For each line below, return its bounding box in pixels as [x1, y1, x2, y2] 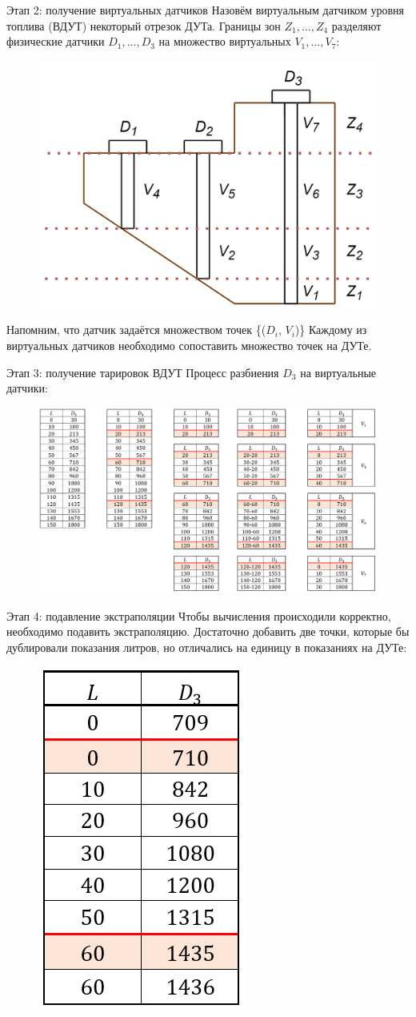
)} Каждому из [294, 321, 367, 338]
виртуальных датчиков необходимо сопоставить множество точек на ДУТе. [6, 337, 372, 354]
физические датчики [6, 33, 105, 50]
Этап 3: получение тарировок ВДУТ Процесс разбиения [6, 364, 279, 380]
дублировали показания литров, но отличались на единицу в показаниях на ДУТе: [6, 638, 407, 655]
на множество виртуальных [158, 33, 291, 50]
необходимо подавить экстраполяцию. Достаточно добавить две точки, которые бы [6, 623, 410, 640]
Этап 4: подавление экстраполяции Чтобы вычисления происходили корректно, [6, 607, 391, 624]
